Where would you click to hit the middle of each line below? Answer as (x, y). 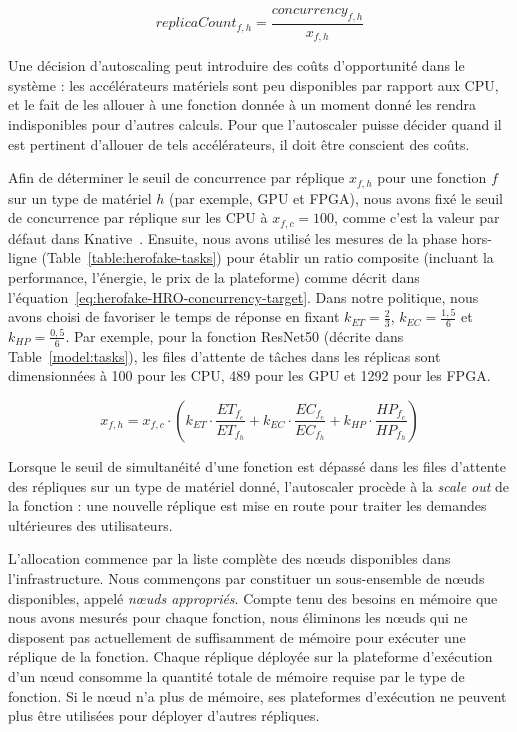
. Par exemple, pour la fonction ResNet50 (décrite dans (234, 335)
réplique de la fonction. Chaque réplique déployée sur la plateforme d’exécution (250, 656)
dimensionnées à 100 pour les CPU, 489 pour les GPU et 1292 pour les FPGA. (249, 375)
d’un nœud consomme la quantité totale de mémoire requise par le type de (236, 675)
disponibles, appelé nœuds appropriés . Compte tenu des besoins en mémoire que (253, 597)
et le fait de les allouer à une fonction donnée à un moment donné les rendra (242, 104)
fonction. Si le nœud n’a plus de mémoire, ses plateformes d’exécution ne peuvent (257, 695)
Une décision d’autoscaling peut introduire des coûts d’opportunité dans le (236, 65)
